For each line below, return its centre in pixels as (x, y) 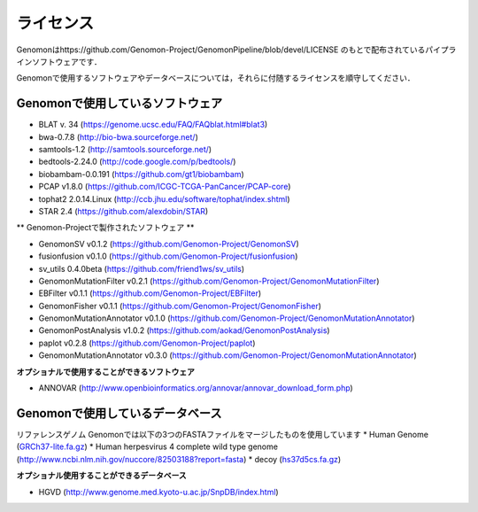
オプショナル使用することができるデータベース (102, 476)
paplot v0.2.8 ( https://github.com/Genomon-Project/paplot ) (147, 343)
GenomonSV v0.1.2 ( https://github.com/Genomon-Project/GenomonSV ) (169, 244)
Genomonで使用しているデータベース (119, 413)
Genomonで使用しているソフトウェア (119, 103)
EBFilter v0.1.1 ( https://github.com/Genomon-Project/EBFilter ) (150, 293)
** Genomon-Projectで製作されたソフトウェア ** (105, 228)
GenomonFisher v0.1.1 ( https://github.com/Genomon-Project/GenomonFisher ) (180, 306)
